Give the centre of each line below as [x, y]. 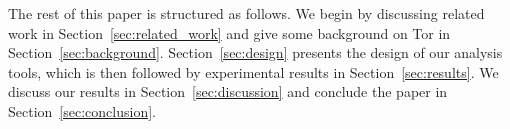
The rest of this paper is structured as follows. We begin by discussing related [246, 13]
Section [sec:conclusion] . [82, 110]
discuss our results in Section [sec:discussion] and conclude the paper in [228, 91]
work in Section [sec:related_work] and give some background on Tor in [229, 32]
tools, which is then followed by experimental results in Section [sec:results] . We [253, 71]
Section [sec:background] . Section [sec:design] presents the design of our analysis [255, 52]
